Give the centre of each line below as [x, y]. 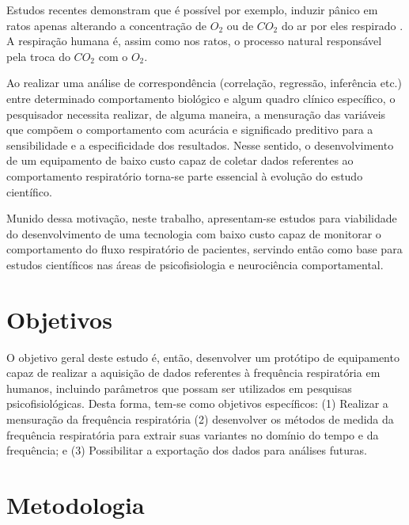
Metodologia [76, 504]
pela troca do [38, 56]
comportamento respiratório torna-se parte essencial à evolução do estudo [185, 175]
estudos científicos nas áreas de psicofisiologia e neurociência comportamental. [195, 264]
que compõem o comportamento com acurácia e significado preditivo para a [190, 129]
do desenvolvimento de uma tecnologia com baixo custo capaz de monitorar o [194, 233]
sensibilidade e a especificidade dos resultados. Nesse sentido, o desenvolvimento [200, 145]
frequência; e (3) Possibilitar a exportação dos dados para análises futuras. [187, 450]
